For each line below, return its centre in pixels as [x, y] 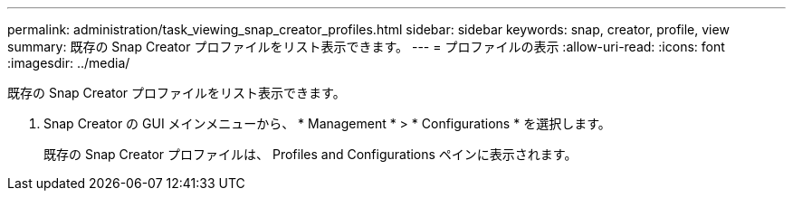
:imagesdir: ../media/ [69, 63]
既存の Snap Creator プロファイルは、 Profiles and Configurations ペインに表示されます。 [311, 154]
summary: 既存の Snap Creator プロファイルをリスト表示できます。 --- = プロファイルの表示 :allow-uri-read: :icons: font [366, 47]
